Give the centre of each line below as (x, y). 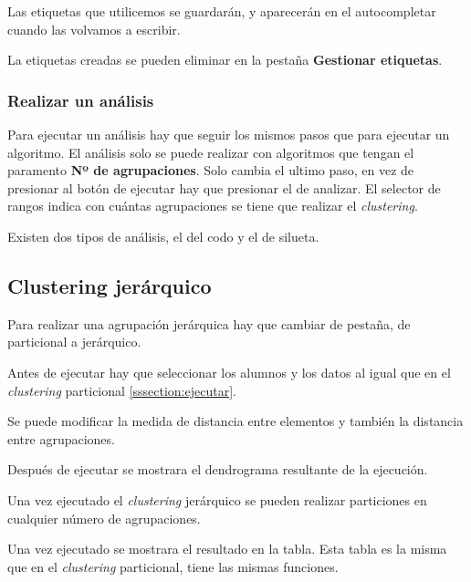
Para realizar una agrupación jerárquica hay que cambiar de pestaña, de (209, 323)
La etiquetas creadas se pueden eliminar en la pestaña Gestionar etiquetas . (225, 60)
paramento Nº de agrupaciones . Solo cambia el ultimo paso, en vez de (211, 170)
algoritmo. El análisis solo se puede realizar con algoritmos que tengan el (211, 152)
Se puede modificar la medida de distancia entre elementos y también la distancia (235, 421)
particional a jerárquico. (74, 342)
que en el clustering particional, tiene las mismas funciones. (173, 566)
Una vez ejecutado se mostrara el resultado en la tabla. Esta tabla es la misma (227, 549)
